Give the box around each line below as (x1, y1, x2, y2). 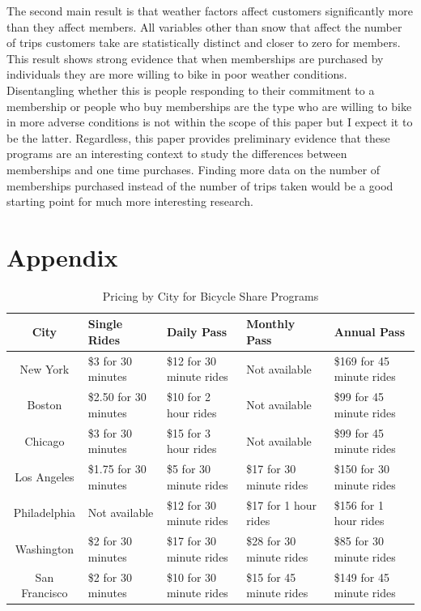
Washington (15, 540, 74, 557)
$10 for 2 (166, 388, 211, 405)
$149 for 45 (334, 568, 389, 585)
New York (19, 360, 70, 377)
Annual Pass (334, 323, 406, 340)
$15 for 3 (166, 424, 211, 441)
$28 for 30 (246, 532, 296, 549)
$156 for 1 (334, 496, 384, 513)
